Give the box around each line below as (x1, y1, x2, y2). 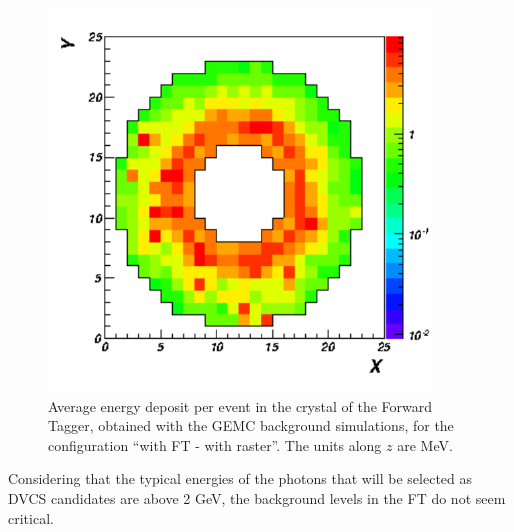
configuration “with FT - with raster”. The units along (48, 434, 382, 455)
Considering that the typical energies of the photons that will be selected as (8, 468, 473, 489)
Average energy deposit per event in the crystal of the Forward (48, 395, 433, 416)
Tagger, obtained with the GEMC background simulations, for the (48, 415, 454, 436)
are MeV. (397, 434, 453, 455)
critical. (8, 507, 54, 528)
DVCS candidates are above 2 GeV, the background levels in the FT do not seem (8, 487, 506, 508)
